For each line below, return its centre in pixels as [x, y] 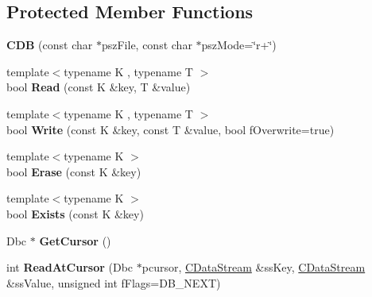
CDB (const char [50, 45]
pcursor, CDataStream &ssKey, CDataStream [254, 267]
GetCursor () [75, 240]
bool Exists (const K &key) [75, 213]
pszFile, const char [147, 45]
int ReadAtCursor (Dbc [70, 267]
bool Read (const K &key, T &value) [99, 87]
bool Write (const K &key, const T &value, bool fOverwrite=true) [170, 129]
